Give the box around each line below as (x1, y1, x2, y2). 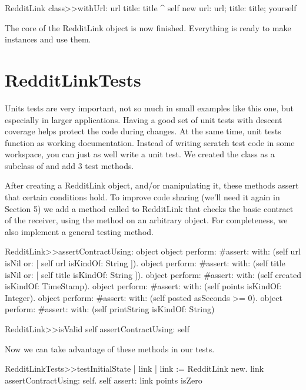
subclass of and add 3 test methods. (5, 159, 134, 171)
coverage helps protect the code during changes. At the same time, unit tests (5, 125, 281, 137)
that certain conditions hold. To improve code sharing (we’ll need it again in (5, 191, 280, 203)
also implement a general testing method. (5, 225, 154, 237)
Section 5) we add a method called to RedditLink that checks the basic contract (5, 202, 294, 214)
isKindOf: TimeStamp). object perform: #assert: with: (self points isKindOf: (5, 280, 282, 292)
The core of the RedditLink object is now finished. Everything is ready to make (5, 21, 291, 34)
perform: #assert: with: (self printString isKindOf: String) (5, 303, 215, 315)
